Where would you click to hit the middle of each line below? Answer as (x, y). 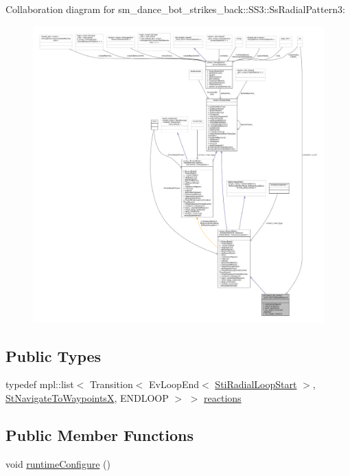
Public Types (54, 355)
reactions (223, 398)
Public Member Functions (100, 434)
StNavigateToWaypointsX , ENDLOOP (87, 398)
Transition (111, 384)
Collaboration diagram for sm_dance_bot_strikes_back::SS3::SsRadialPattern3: (175, 9)
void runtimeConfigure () (58, 463)
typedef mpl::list (40, 384)
